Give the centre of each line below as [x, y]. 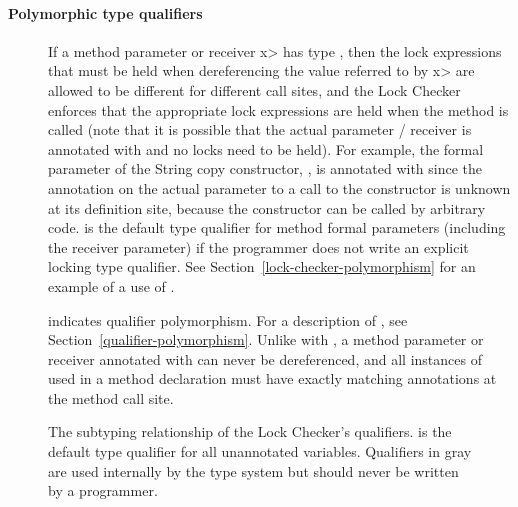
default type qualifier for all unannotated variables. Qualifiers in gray [260, 451]
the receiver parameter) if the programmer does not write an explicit [258, 246]
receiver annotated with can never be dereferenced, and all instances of [265, 358]
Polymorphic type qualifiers [105, 12]
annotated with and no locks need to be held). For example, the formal [266, 148]
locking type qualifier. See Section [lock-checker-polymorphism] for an [262, 266]
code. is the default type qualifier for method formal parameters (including [277, 227]
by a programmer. [103, 490]
